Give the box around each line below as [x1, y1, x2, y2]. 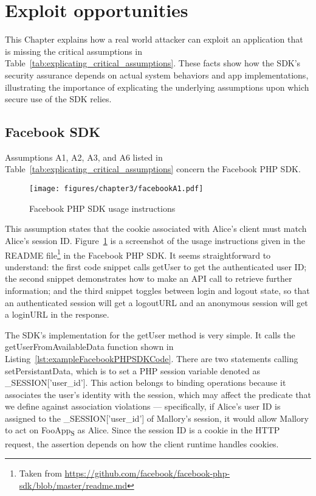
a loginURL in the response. [5, 308, 109, 321]
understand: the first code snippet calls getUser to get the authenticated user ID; [5, 260, 307, 273]
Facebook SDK [5, 122, 101, 141]
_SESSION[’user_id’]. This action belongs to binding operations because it [5, 376, 286, 389]
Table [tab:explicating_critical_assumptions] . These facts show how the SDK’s [5, 57, 301, 69]
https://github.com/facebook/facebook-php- [64, 467, 230, 480]
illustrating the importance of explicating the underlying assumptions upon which [5, 80, 309, 93]
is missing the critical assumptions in [5, 44, 143, 57]
